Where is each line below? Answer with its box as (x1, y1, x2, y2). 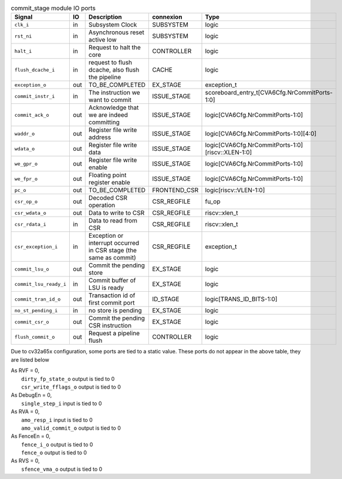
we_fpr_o (14, 176, 38, 182)
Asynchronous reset (88, 28, 145, 36)
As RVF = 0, (11, 367, 40, 374)
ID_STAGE (152, 295, 180, 303)
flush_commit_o (14, 333, 55, 340)
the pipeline (88, 73, 121, 82)
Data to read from (88, 217, 138, 225)
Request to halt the (88, 43, 141, 52)
